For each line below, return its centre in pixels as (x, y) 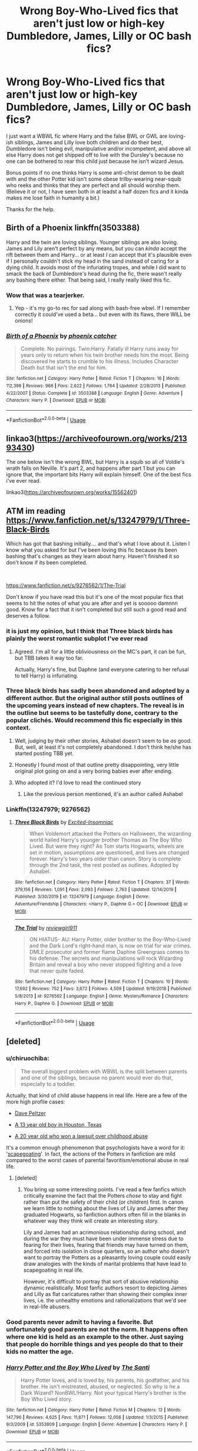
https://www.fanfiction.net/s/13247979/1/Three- (98, 520)
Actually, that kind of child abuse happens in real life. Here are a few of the (97, 1095)
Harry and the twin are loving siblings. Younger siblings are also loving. (92, 242)
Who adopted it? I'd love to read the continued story (78, 782)
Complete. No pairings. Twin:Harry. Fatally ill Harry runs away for (99, 349)
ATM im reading (36, 511)
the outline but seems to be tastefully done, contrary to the (92, 713)
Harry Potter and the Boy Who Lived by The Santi (78, 1367)
